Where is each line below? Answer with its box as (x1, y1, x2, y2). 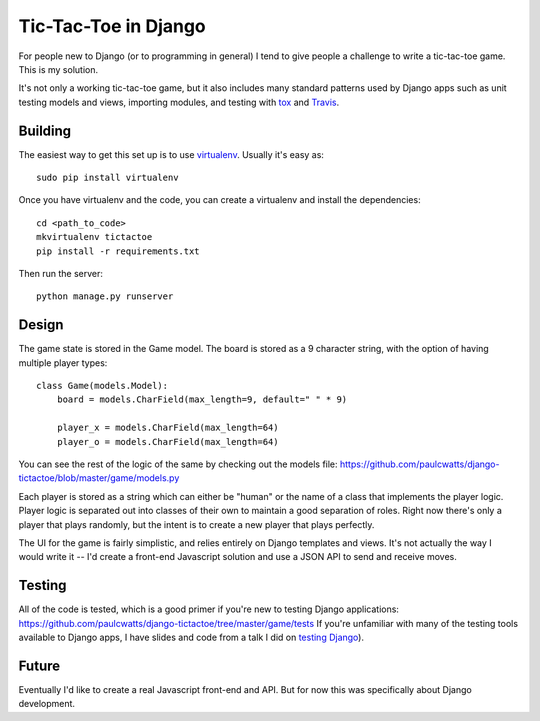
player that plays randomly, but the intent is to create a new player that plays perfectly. (18, 518, 375, 530)
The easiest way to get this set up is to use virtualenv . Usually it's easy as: (18, 148, 325, 160)
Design (18, 316, 64, 334)
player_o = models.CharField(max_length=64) (56, 436, 279, 447)
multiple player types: (18, 356, 108, 369)
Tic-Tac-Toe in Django (18, 15, 207, 37)
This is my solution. (18, 63, 99, 75)
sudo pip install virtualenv (36, 172, 179, 184)
